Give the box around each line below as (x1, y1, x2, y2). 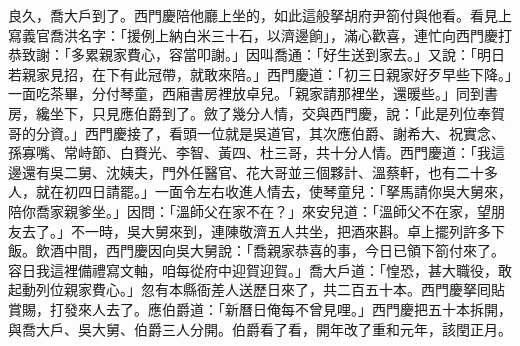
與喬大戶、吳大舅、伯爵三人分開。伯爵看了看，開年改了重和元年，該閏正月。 (8, 318, 512, 339)
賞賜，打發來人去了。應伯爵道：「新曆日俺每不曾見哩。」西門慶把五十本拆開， (8, 298, 512, 319)
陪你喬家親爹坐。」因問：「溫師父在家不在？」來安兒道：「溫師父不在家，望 (8, 200, 491, 221)
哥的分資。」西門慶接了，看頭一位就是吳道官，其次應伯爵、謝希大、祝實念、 (8, 122, 505, 143)
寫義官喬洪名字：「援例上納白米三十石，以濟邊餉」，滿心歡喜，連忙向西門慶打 (8, 24, 512, 45)
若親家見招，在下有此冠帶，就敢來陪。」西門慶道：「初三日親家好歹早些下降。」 (8, 63, 512, 84)
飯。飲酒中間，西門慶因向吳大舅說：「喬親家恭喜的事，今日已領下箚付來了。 (8, 240, 505, 261)
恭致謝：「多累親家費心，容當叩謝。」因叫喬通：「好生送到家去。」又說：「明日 (8, 44, 505, 65)
